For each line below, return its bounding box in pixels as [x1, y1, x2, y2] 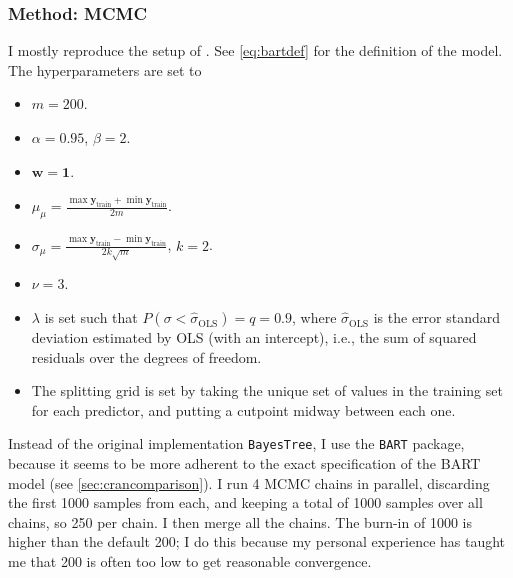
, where [292, 307, 337, 328]
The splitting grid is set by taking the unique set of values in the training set [31, 380, 503, 401]
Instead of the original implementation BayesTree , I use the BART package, [8, 433, 465, 454]
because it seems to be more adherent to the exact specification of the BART [8, 453, 481, 474]
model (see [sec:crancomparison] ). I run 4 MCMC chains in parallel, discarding [8, 472, 490, 493]
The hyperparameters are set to [8, 59, 202, 80]
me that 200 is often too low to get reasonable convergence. [8, 551, 372, 572]
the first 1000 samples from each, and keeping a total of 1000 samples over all [8, 492, 483, 513]
